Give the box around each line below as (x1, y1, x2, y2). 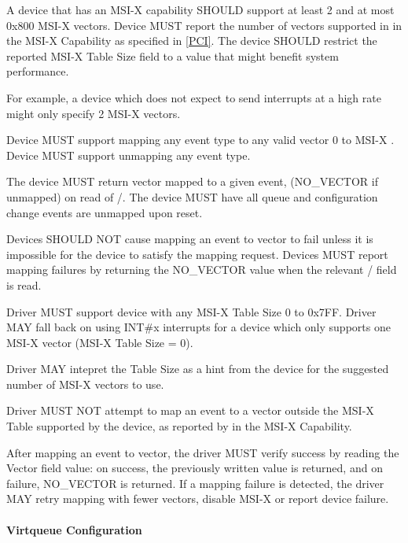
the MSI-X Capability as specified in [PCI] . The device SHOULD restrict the (6, 32, 377, 49)
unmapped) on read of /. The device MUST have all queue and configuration (6, 188, 378, 205)
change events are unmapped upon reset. (6, 204, 203, 220)
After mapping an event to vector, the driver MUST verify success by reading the (6, 444, 399, 460)
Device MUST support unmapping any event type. (6, 146, 251, 163)
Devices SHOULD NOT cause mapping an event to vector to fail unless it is (6, 231, 373, 247)
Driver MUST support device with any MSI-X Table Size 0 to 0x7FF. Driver (6, 303, 377, 320)
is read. (6, 276, 42, 293)
